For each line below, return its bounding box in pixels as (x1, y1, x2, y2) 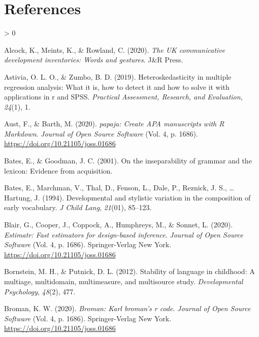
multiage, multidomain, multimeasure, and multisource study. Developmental (4, 276, 243, 286)
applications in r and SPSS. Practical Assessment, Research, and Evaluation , (4, 91, 243, 102)
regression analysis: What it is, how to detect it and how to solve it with (4, 81, 230, 92)
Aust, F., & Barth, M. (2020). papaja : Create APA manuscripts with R (4, 118, 224, 129)
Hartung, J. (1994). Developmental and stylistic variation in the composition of (4, 192, 251, 203)
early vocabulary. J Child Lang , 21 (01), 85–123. (4, 202, 152, 213)
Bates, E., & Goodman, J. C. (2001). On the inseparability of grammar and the (4, 155, 252, 166)
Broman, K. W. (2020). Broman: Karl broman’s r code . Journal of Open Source (4, 303, 251, 314)
